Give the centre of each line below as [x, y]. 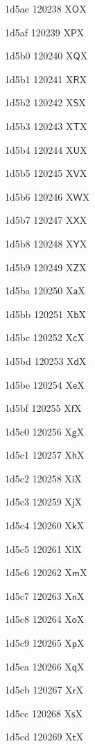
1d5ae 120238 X [38, 8]
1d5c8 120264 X [38, 619]
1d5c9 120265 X [38, 643]
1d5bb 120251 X [40, 314]
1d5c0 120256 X [38, 431]
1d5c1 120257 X [38, 455]
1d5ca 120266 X [38, 666]
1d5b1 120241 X [39, 79]
